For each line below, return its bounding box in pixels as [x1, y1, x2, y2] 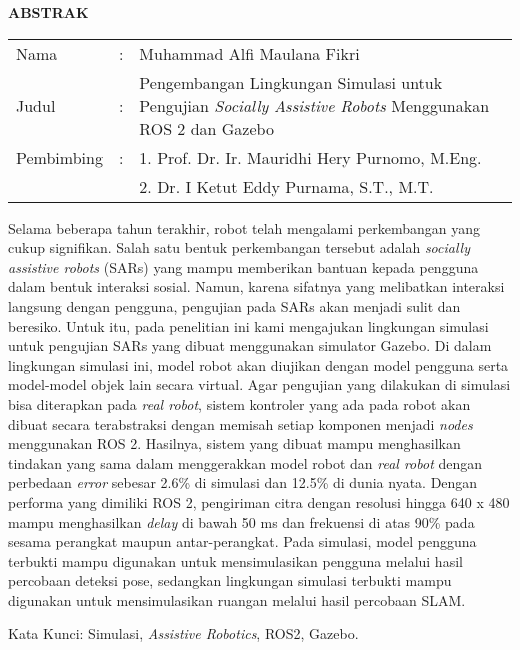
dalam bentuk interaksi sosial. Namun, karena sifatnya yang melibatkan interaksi [8, 276, 505, 297]
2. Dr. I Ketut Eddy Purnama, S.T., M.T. [139, 174, 434, 198]
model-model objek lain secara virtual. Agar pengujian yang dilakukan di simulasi [8, 374, 511, 395]
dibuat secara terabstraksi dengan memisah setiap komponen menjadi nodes [8, 413, 473, 434]
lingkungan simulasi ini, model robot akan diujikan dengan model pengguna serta [8, 354, 509, 375]
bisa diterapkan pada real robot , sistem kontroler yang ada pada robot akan [8, 393, 471, 414]
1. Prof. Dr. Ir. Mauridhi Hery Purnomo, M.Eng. [139, 145, 482, 169]
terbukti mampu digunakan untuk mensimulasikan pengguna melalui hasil [8, 550, 463, 571]
